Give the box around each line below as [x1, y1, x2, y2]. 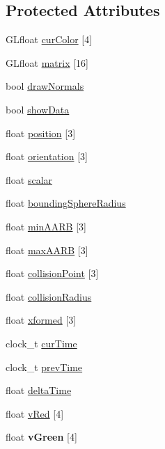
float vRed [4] [6, 406, 64, 420]
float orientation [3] [6, 149, 88, 164]
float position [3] [6, 125, 76, 140]
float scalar [6, 172, 53, 187]
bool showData [6, 102, 70, 116]
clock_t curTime [6, 336, 77, 350]
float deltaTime [6, 383, 72, 397]
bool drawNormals [6, 79, 84, 93]
